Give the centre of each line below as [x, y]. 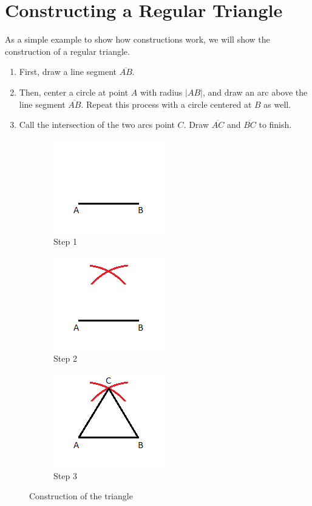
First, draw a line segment [68, 72]
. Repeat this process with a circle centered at [166, 104]
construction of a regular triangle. [67, 51]
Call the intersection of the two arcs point [97, 125]
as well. [277, 104]
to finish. [275, 125]
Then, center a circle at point [74, 92]
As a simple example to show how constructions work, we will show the [137, 39]
